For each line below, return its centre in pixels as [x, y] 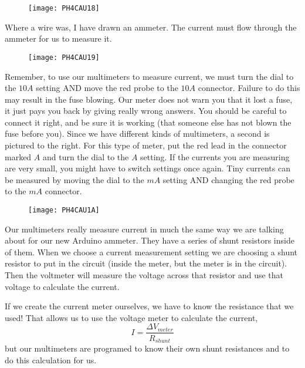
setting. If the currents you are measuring [215, 156]
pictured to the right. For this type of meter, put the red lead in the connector [146, 145]
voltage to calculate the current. [62, 286]
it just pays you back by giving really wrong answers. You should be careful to [146, 111]
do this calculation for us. [51, 359]
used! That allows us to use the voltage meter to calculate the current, [131, 317]
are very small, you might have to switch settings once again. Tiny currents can [148, 168]
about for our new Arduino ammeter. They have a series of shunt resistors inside [150, 240]
